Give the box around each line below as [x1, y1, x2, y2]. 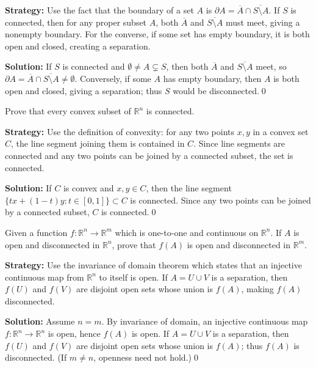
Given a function [5, 226, 68, 238]
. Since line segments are [193, 137, 285, 150]
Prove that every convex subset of [5, 105, 131, 117]
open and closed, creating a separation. [5, 39, 151, 52]
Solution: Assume [5, 315, 75, 328]
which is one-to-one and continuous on [115, 226, 259, 238]
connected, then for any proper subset [5, 15, 147, 28]
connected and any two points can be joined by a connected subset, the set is [5, 149, 293, 161]
